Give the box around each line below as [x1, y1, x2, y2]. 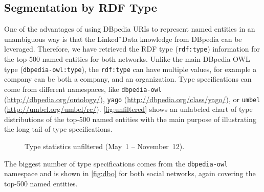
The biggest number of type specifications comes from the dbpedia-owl [4, 158, 228, 169]
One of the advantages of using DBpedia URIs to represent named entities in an [4, 23, 255, 34]
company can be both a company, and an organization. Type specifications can [4, 74, 252, 84]
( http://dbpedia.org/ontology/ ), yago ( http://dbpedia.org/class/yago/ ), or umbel [4, 93, 260, 104]
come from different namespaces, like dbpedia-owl [4, 83, 162, 94]
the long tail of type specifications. [4, 124, 113, 134]
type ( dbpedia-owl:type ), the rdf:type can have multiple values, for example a [4, 63, 257, 74]
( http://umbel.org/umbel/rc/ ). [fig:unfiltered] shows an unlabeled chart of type [4, 104, 253, 114]
